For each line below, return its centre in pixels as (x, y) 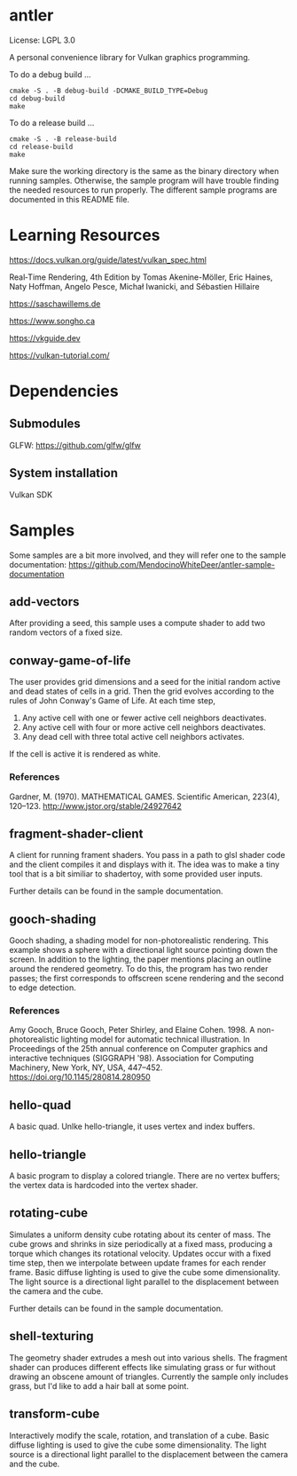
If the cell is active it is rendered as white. (85, 754)
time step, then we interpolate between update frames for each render (138, 1263)
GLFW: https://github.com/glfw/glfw (75, 445)
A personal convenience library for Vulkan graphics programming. (130, 57)
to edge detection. (43, 988)
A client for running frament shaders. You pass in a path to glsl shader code (147, 855)
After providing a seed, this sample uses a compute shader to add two (137, 623)
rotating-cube (49, 1213)
